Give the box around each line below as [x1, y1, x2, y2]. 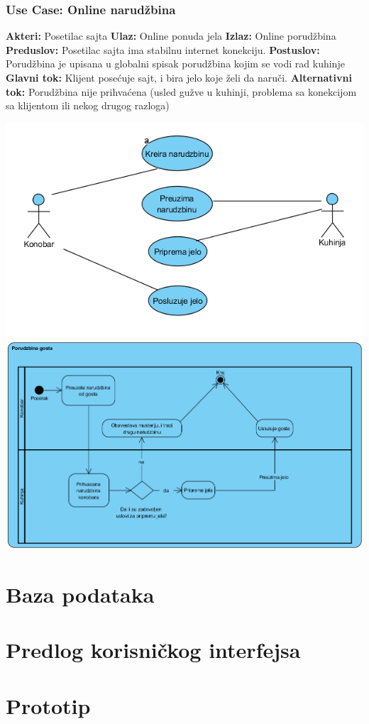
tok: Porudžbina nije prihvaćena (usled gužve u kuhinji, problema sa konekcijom [6, 84, 357, 99]
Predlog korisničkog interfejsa [6, 635, 301, 664]
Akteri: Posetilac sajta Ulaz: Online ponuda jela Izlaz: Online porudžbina [6, 28, 336, 43]
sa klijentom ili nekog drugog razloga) [6, 98, 170, 113]
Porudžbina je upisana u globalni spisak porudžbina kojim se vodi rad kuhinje [6, 56, 345, 71]
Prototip [6, 691, 91, 720]
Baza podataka [6, 580, 155, 609]
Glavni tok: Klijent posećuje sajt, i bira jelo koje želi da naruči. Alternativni [6, 70, 352, 84]
